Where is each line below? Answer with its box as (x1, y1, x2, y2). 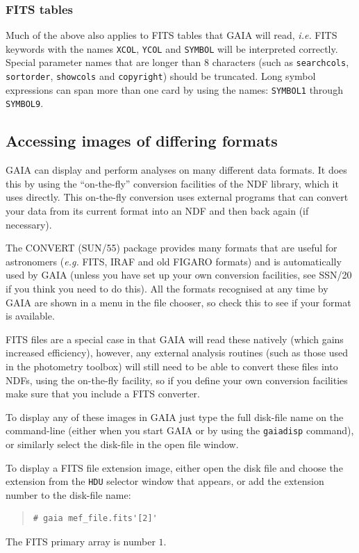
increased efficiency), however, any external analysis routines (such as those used (6, 345, 349, 360)
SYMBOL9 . (6, 96, 44, 110)
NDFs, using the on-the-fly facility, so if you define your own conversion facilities (6, 372, 348, 387)
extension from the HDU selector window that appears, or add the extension (6, 474, 324, 488)
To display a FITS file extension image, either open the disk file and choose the (6, 460, 343, 474)
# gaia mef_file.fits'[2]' (33, 513, 158, 524)
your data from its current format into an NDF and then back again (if (6, 204, 309, 218)
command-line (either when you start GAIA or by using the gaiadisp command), (6, 423, 354, 438)
